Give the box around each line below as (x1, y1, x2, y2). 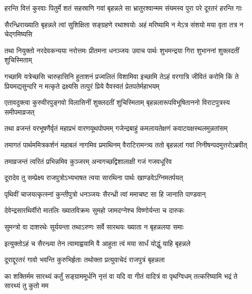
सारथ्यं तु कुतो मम (4, 280, 49, 291)
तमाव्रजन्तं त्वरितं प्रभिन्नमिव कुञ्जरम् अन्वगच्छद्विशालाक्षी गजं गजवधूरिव (4, 156, 172, 166)
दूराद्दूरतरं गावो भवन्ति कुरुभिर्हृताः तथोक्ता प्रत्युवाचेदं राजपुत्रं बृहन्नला (4, 254, 165, 265)
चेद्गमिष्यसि (4, 29, 33, 39)
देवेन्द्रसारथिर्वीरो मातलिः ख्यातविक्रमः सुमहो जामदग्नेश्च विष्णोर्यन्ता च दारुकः (4, 205, 185, 215)
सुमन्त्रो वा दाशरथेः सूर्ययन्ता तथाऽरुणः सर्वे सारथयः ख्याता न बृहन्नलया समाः (4, 221, 184, 231)
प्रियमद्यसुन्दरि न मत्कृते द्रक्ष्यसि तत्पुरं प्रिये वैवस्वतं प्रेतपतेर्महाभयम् (4, 81, 160, 91)
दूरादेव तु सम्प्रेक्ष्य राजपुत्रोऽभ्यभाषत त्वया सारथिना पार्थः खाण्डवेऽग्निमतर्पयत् (4, 172, 183, 183)
